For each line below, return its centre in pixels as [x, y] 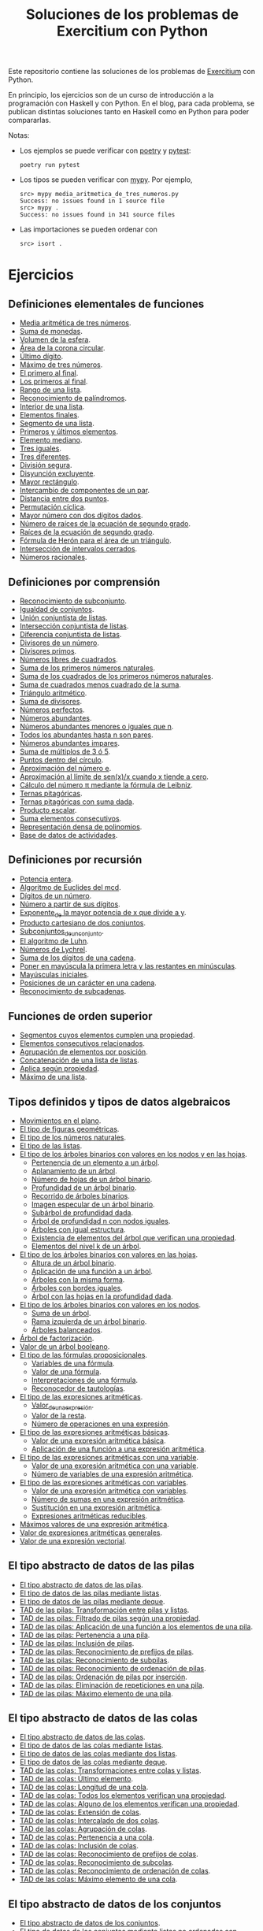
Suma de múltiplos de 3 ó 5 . [65, 751]
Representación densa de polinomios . [81, 827]
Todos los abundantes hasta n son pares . [86, 735]
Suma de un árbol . [61, 1314]
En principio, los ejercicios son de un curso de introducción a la [111, 95]
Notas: [19, 135]
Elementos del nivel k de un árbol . [86, 1247]
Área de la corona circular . [62, 348]
